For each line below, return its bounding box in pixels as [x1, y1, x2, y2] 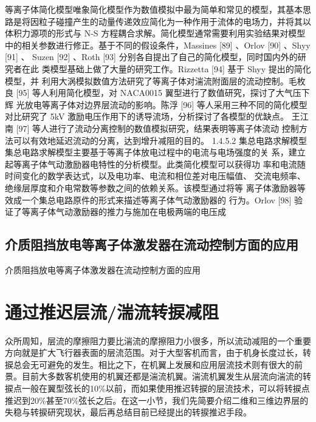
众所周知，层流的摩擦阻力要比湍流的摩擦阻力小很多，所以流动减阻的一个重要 [5, 334, 311, 347]
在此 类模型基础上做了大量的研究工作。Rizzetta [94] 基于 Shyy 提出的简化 [21, 62, 311, 75]
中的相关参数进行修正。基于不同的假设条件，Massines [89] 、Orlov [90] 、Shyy [5, 38, 311, 51]
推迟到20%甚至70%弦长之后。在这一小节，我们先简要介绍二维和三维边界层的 [5, 393, 309, 406]
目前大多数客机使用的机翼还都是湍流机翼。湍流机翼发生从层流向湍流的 [21, 370, 303, 383]
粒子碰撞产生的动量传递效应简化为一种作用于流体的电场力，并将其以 [38, 15, 311, 27]
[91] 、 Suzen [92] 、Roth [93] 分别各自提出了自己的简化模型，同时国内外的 [5, 50, 298, 63]
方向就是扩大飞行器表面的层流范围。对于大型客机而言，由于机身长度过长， [5, 346, 303, 359]
